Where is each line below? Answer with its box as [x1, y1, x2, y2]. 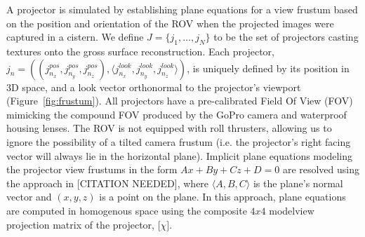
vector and [6, 189, 52, 204]
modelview [269, 203, 314, 217]
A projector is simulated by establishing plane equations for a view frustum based [6, 2, 358, 16]
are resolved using [282, 162, 360, 177]
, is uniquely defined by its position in [187, 60, 350, 75]
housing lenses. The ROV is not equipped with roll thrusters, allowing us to [6, 121, 332, 135]
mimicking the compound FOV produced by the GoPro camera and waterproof [6, 107, 347, 121]
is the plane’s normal [253, 175, 343, 190]
